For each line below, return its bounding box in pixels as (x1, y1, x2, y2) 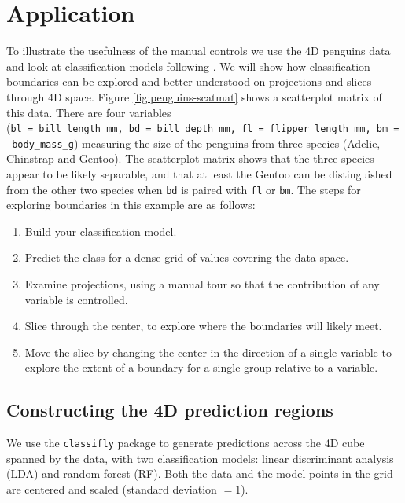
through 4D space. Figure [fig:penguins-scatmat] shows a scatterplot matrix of (6, 88, 382, 105)
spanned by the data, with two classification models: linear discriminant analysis (6, 450, 394, 466)
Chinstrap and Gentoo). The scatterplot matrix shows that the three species (6, 150, 374, 167)
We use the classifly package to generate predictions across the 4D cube (6, 435, 365, 451)
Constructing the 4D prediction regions (6, 398, 333, 422)
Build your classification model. (24, 222, 177, 239)
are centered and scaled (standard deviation (6, 481, 217, 497)
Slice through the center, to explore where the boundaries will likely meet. (24, 318, 382, 334)
